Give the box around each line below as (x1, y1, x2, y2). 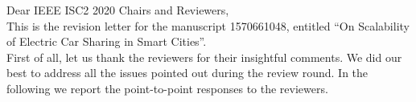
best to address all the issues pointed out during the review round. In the (6, 64, 369, 81)
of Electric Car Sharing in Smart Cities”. (6, 33, 207, 50)
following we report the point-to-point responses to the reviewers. (6, 80, 328, 96)
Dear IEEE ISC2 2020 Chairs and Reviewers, (6, 2, 229, 18)
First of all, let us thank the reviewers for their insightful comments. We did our (6, 48, 402, 65)
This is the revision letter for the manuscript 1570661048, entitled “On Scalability (6, 17, 410, 34)
